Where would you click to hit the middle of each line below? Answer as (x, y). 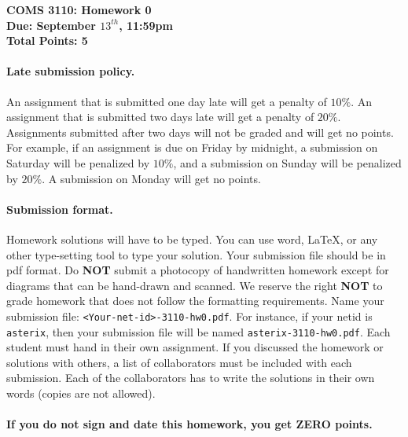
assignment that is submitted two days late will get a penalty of (160, 117)
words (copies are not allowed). (81, 393)
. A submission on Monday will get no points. (151, 178)
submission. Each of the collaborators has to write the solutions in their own (191, 378)
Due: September (51, 25)
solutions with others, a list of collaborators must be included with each (179, 362)
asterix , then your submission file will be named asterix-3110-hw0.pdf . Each (198, 331)
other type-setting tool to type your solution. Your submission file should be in (196, 254)
